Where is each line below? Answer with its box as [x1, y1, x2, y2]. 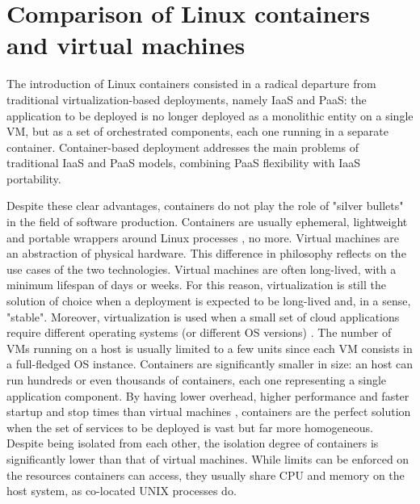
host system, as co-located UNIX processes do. [6, 482, 237, 499]
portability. [6, 170, 61, 187]
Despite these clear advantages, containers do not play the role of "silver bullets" [6, 197, 404, 214]
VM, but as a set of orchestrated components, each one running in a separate [6, 123, 389, 140]
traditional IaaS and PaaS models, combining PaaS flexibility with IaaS [6, 154, 361, 171]
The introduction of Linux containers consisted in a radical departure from [6, 75, 376, 92]
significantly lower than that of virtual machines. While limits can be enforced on [6, 450, 409, 467]
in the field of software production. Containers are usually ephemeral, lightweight [6, 213, 408, 230]
